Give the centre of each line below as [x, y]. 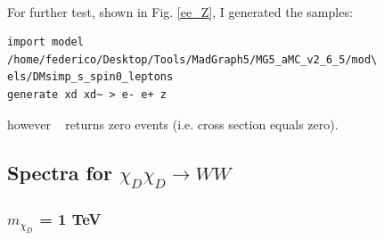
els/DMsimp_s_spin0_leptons [90, 77]
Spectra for [60, 172]
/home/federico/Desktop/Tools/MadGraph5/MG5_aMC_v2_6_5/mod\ [192, 59]
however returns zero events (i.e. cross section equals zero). [173, 124]
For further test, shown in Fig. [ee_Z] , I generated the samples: [180, 11]
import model [45, 42]
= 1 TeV [70, 218]
